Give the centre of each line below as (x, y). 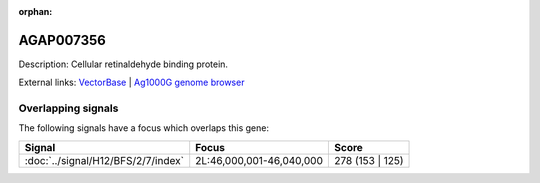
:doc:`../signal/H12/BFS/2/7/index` (104, 160)
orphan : (35, 11)
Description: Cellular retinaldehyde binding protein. (123, 64)
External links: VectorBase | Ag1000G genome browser (131, 82)
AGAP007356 (62, 40)
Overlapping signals (68, 108)
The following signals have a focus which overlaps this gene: (144, 128)
